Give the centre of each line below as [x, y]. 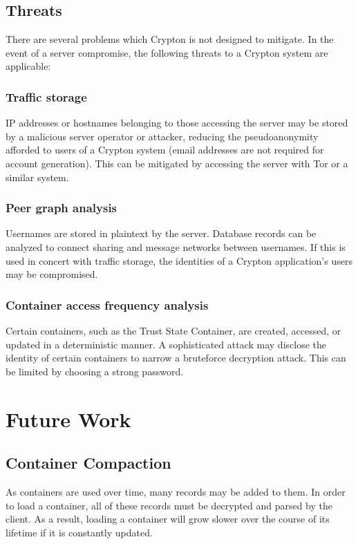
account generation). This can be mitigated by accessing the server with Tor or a [177, 163]
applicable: [28, 66]
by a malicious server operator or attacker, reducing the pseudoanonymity [162, 136]
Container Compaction [88, 463]
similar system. [37, 177]
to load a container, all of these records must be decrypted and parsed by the [169, 505]
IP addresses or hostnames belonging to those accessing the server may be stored [177, 123]
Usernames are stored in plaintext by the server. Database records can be [161, 233]
